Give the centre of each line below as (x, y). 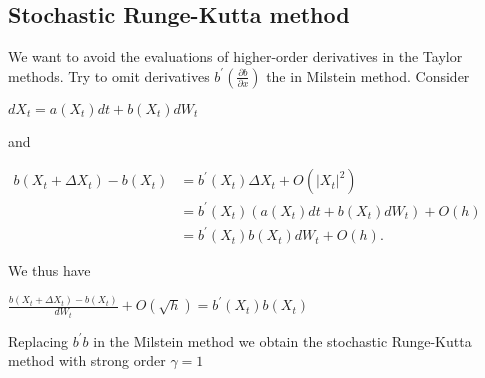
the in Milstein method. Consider (368, 75)
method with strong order (87, 360)
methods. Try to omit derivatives (109, 75)
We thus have (49, 270)
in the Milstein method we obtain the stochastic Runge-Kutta (282, 340)
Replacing (38, 340)
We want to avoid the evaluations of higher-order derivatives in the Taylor (235, 56)
